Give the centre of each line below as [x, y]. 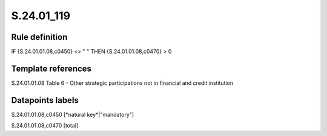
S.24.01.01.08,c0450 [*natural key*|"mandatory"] [73, 114]
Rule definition [39, 37]
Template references [51, 68]
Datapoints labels [45, 100]
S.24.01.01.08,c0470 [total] [45, 126]
